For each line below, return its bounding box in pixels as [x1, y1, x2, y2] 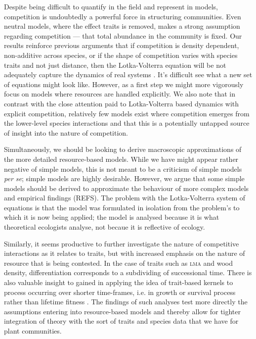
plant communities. [4, 326, 62, 336]
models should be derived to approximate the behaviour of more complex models [4, 183, 249, 193]
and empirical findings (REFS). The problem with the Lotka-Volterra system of [4, 193, 246, 203]
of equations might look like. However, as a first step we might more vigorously [4, 79, 244, 89]
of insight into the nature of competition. [4, 127, 128, 138]
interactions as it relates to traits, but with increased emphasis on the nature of [4, 248, 245, 258]
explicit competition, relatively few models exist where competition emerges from [4, 108, 250, 118]
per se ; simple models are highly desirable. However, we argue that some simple [4, 173, 245, 184]
